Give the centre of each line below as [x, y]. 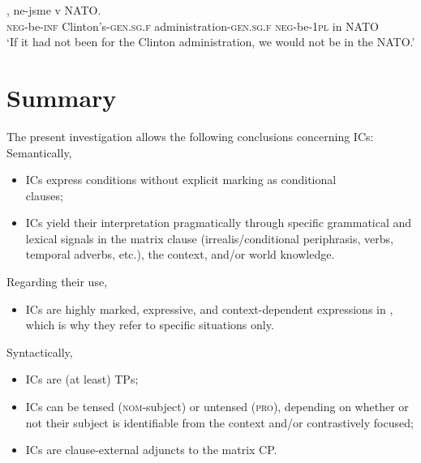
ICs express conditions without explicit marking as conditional [181, 180]
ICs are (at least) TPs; [82, 379]
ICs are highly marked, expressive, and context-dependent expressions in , [209, 309]
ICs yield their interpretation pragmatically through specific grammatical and [219, 223]
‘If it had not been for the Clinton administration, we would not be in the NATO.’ [211, 42]
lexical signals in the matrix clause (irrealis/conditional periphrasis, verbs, [209, 238]
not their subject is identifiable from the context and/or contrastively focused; [219, 422]
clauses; [44, 195]
